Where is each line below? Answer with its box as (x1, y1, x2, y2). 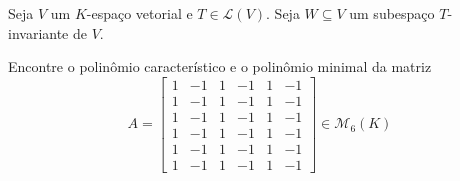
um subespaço (349, 3, 435, 23)
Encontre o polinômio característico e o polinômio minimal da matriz (8, 56, 432, 77)
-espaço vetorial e (86, 3, 193, 23)
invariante (8, 22, 69, 43)
